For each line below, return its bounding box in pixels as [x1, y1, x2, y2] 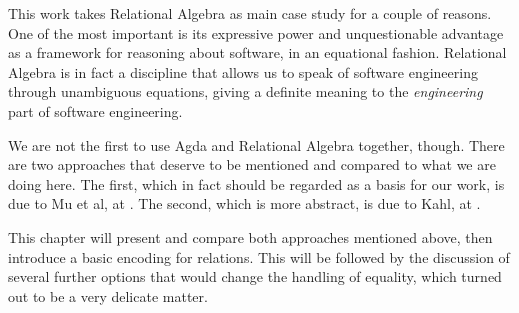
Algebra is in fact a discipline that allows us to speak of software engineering [8, 61, 478, 82]
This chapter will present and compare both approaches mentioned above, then [8, 226, 493, 247]
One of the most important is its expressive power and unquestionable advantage [8, 22, 504, 43]
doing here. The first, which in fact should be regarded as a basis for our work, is [8, 173, 505, 194]
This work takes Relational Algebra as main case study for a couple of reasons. [8, 3, 492, 23]
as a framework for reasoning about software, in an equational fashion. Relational [8, 42, 507, 63]
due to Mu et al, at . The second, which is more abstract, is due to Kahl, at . [8, 193, 481, 214]
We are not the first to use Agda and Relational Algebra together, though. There [8, 134, 505, 155]
